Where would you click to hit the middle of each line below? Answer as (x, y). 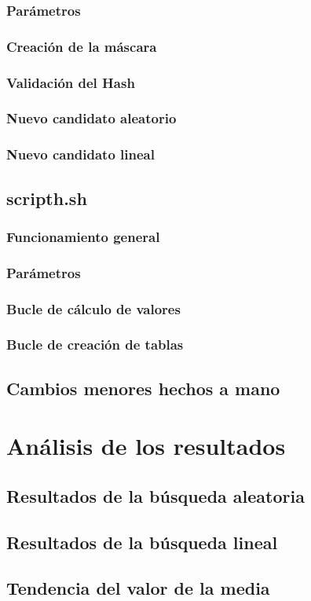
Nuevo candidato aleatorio (91, 118)
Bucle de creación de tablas (95, 344)
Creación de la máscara (82, 46)
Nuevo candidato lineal (80, 154)
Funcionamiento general (83, 236)
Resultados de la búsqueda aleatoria (155, 495)
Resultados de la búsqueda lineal (142, 542)
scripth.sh (47, 198)
